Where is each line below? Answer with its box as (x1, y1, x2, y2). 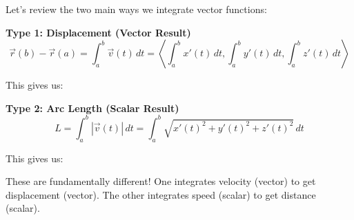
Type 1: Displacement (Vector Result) (6, 25, 191, 39)
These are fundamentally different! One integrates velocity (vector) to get (6, 174, 316, 188)
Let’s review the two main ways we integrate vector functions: (6, 2, 267, 16)
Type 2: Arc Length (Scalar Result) (6, 100, 179, 115)
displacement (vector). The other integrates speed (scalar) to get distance (6, 187, 316, 201)
